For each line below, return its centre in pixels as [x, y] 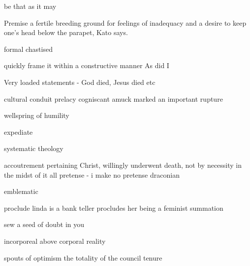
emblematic [21, 191]
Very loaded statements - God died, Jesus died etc [80, 82]
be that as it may [30, 6]
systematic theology [34, 148]
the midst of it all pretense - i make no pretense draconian [92, 174]
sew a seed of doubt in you [44, 224]
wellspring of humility [37, 115]
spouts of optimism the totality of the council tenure [83, 257]
